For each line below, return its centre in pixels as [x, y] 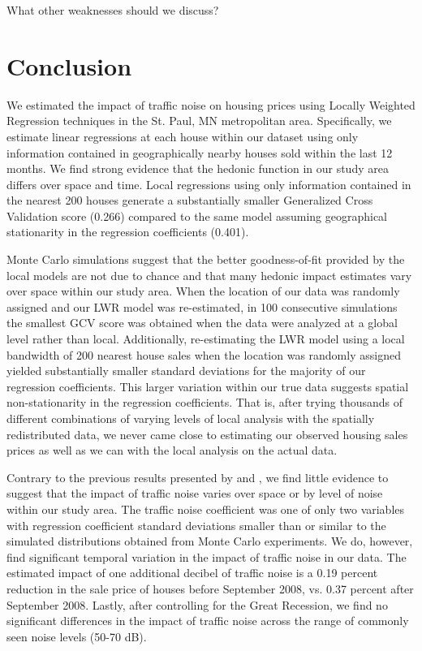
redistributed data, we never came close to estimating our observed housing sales [207, 434]
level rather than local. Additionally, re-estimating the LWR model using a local [206, 339]
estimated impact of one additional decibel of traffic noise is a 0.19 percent [192, 573]
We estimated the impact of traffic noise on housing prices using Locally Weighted [211, 104]
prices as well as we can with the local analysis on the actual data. [172, 450]
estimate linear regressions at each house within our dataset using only [183, 136]
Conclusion [69, 65]
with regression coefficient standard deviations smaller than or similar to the [196, 525]
